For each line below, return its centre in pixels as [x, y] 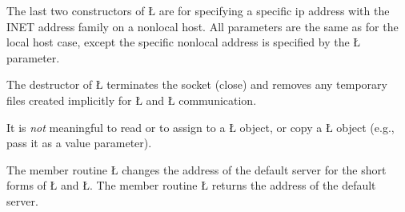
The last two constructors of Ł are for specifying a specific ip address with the [198, 10]
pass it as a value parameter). [79, 143]
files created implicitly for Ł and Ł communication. [132, 100]
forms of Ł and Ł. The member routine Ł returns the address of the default [191, 185]
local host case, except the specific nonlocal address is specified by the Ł [184, 42]
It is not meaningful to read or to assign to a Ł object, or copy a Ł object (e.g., [200, 127]
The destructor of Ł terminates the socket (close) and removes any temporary [197, 84]
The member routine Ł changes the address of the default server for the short [196, 169]
